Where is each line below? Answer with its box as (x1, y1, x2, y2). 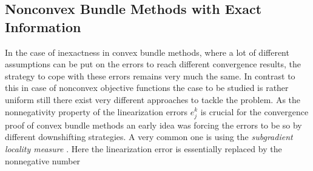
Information (5, 17, 81, 36)
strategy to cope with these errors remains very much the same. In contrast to (5, 69, 295, 82)
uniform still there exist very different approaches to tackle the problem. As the (5, 93, 301, 106)
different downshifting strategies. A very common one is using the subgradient (5, 130, 293, 143)
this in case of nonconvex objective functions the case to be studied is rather (5, 81, 289, 94)
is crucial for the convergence (200, 105, 309, 118)
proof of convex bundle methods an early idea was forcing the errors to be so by (5, 118, 302, 131)
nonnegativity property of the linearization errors (5, 105, 187, 118)
